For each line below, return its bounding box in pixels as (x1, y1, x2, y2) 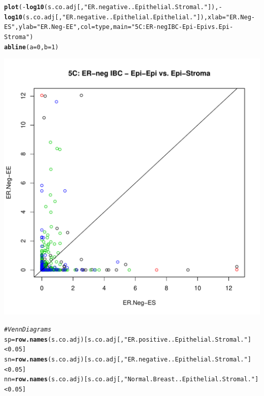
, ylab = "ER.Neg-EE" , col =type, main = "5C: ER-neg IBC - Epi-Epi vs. (15, 23, 219, 31)
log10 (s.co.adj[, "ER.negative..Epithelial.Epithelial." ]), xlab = (4, 13, 226, 21)
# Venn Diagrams (4, 325, 52, 333)
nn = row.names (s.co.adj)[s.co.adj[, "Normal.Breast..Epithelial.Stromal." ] (4, 376, 259, 383)
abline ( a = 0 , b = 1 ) (4, 43, 59, 51)
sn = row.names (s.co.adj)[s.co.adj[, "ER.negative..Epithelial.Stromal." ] (4, 355, 251, 363)
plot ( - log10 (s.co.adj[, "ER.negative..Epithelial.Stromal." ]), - (4, 4, 222, 11)
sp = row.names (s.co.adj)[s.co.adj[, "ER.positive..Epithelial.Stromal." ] (4, 336, 251, 343)
